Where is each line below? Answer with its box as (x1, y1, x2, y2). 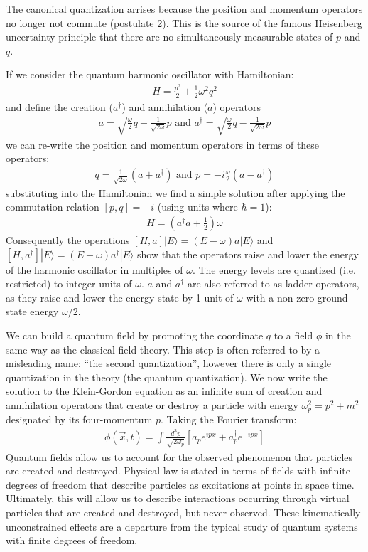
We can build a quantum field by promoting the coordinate (6, 327, 264, 342)
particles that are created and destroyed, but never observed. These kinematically (6, 504, 361, 519)
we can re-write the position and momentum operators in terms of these (6, 137, 320, 152)
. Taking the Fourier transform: (161, 412, 297, 427)
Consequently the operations (6, 233, 130, 247)
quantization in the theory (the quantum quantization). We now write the (6, 369, 328, 384)
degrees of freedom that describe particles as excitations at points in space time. (6, 477, 355, 492)
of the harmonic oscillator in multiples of (6, 262, 183, 277)
